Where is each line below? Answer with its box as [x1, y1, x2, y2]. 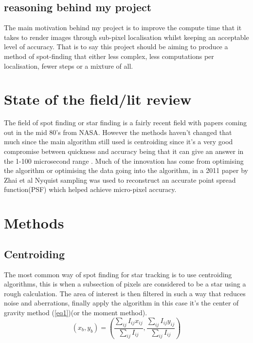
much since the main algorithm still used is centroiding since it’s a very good [4, 136, 233, 147]
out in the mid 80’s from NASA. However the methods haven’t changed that [4, 127, 232, 137]
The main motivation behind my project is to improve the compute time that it [4, 22, 242, 33]
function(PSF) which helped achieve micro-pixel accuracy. [4, 184, 177, 194]
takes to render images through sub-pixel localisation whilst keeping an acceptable [4, 32, 249, 42]
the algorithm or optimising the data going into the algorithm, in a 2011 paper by [4, 165, 248, 175]
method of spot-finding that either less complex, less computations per [4, 51, 214, 61]
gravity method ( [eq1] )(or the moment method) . [4, 307, 147, 317]
